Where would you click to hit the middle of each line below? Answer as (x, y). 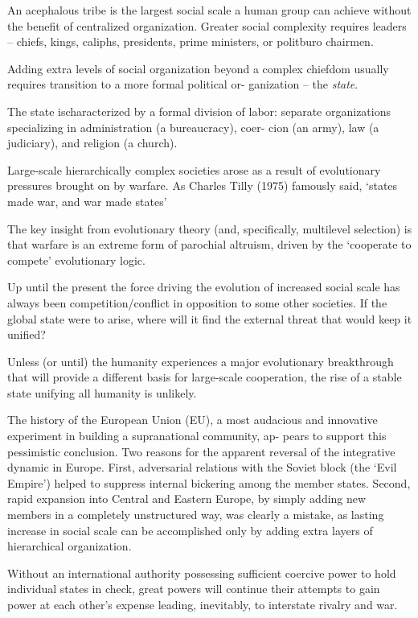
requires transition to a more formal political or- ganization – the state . (183, 84)
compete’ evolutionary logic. (76, 260)
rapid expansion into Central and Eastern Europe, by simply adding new (187, 499)
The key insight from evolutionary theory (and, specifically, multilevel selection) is (210, 228)
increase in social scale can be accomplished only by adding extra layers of (190, 530)
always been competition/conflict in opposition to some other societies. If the (197, 302)
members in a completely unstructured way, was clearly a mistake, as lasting (196, 515)
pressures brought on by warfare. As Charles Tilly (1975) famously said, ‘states (203, 185)
